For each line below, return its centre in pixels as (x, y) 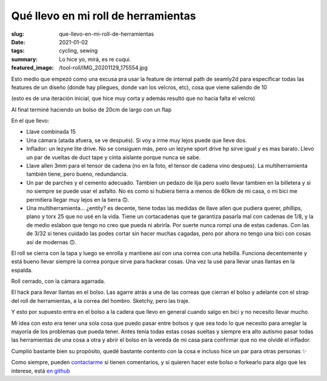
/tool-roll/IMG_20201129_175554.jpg (103, 68)
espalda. (22, 270)
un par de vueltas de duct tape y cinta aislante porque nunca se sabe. (114, 157)
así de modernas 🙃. (51, 242)
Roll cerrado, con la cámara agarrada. (58, 281)
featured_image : (32, 68)
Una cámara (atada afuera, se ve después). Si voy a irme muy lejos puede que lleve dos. (137, 140)
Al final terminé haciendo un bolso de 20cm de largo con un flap (91, 110)
